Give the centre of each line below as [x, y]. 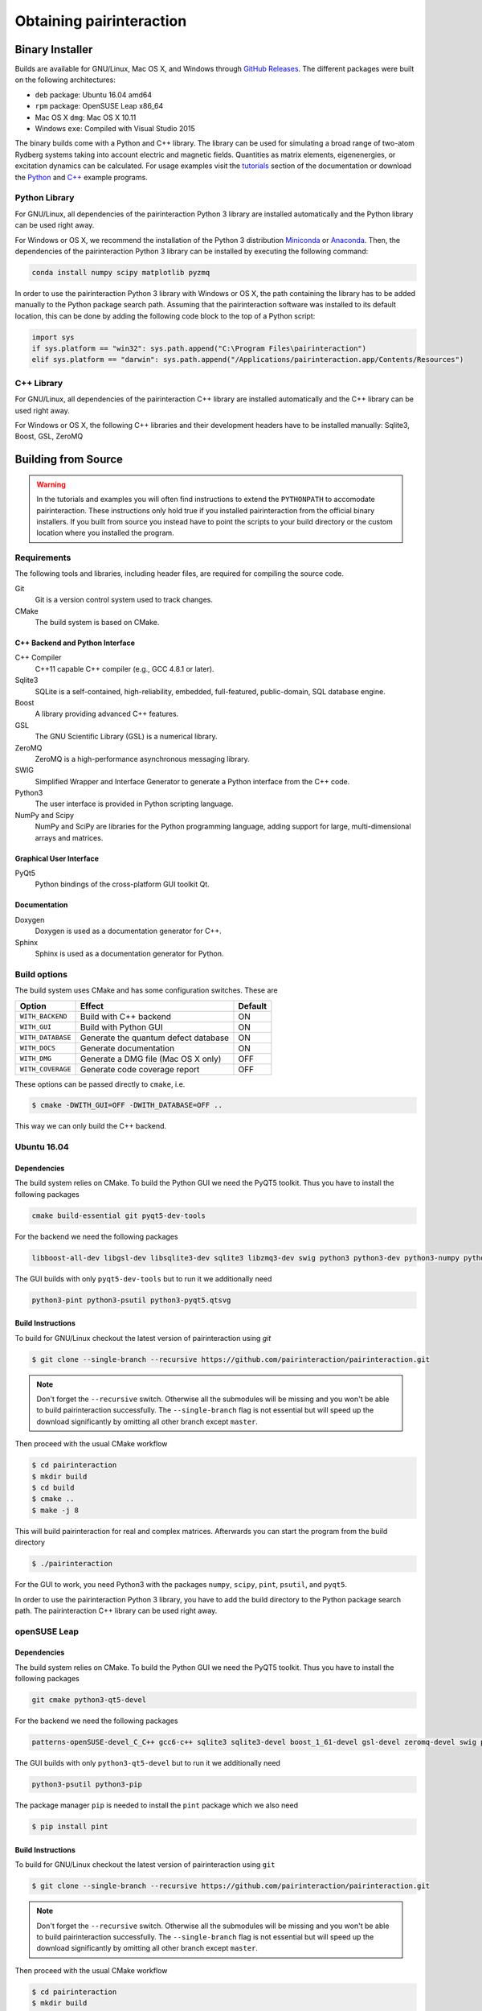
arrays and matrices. [69, 837]
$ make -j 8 [55, 1510]
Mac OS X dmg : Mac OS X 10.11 [86, 117]
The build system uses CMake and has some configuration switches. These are [146, 990]
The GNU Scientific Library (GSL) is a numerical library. [126, 737]
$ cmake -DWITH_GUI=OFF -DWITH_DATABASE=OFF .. [127, 1105]
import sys [53, 337]
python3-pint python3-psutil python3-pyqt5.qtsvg [131, 1300]
